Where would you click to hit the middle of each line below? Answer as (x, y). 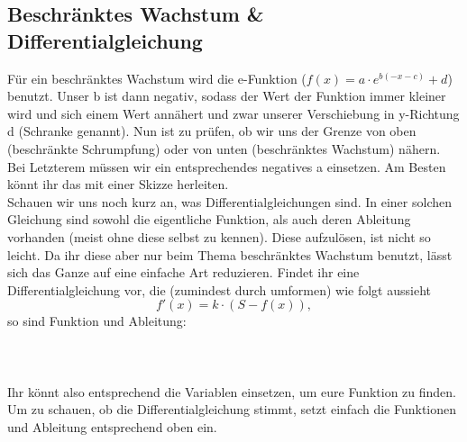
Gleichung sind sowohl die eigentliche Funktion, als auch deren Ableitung (209, 219)
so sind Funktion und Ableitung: (97, 321)
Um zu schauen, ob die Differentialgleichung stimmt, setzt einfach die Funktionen (232, 409)
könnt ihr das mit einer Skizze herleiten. (118, 184)
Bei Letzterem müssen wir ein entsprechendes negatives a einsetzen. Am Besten (227, 166)
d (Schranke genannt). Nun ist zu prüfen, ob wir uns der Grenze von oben (212, 131)
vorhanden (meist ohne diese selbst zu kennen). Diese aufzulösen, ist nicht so (219, 236)
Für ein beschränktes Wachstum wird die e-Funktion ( (157, 78)
